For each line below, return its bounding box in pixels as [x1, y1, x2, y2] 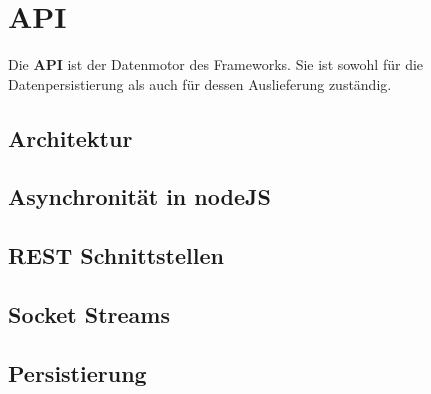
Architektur [8, 122, 133, 153]
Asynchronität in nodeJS [8, 181, 271, 212]
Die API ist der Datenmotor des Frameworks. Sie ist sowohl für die [8, 54, 424, 75]
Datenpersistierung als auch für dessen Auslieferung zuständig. [8, 73, 392, 94]
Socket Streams [8, 299, 171, 330]
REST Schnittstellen [8, 240, 224, 271]
